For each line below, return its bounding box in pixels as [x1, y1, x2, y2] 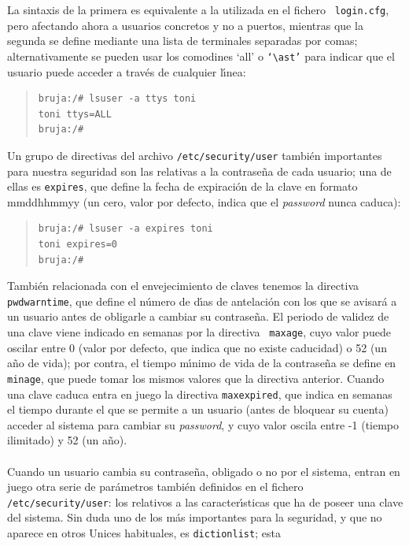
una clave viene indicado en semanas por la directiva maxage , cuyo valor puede [7, 324, 391, 340]
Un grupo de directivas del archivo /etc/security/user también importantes [7, 147, 382, 163]
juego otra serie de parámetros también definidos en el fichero [7, 478, 304, 495]
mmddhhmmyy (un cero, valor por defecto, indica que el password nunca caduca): [7, 193, 401, 210]
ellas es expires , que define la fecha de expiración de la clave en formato [7, 178, 358, 195]
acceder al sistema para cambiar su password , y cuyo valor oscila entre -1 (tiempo [7, 416, 400, 433]
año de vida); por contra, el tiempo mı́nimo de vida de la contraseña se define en [7, 355, 396, 371]
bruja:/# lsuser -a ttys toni [38, 93, 197, 105]
